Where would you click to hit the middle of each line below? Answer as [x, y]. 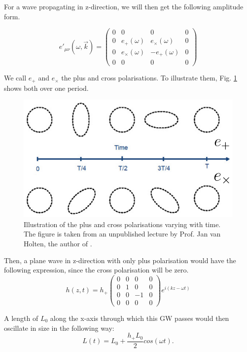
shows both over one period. [46, 88]
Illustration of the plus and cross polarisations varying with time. [122, 224]
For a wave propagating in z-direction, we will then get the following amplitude [124, 6]
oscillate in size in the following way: [59, 328]
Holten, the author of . [58, 244]
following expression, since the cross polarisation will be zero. [96, 270]
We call [15, 78]
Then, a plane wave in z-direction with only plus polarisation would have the [120, 260]
